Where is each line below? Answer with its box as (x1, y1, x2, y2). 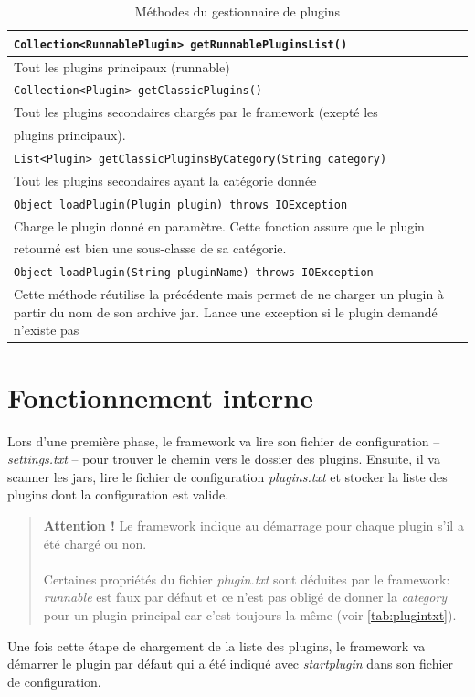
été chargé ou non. (43, 533, 147, 552)
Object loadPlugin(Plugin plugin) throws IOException (14, 198, 348, 211)
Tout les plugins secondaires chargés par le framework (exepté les (14, 102, 378, 122)
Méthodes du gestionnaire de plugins (134, 2, 341, 20)
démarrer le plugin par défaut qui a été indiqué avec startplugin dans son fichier (7, 654, 454, 673)
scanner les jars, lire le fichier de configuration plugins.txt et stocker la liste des (7, 466, 448, 486)
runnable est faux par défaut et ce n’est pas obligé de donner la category (43, 587, 448, 606)
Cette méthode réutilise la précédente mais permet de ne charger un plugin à (14, 284, 444, 304)
